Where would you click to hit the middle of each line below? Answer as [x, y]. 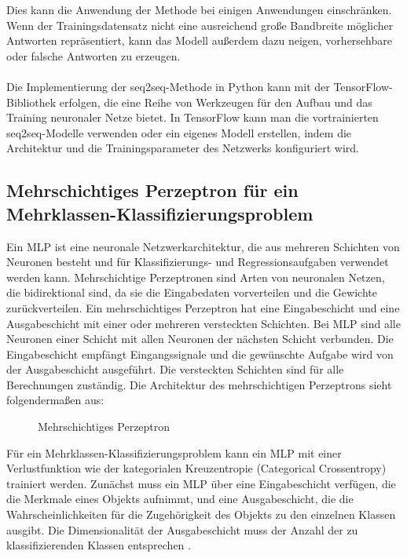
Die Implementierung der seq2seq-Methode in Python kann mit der [168, 86]
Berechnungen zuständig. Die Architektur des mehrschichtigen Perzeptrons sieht [199, 384]
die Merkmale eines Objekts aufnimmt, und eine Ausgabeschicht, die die [180, 499]
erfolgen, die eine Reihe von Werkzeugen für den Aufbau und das [216, 102]
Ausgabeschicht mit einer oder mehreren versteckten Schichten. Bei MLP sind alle [203, 323]
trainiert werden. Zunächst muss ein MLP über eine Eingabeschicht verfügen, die [201, 483]
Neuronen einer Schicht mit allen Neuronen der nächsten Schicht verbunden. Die [200, 339]
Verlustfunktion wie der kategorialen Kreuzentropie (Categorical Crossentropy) [196, 468]
